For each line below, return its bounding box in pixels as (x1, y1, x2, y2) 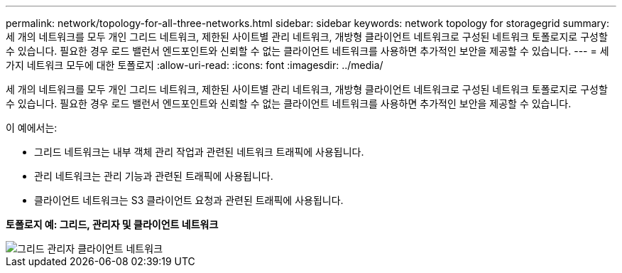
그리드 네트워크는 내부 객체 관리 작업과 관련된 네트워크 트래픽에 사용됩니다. (34, 146, 364, 158)
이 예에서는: (6, 122, 58, 134)
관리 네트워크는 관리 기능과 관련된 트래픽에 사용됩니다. (34, 170, 273, 182)
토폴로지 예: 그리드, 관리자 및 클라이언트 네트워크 (6, 218, 219, 230)
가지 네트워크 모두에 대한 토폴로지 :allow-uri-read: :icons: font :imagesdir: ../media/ (6, 59, 383, 71)
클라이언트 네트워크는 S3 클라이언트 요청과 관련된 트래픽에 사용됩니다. (34, 194, 344, 206)
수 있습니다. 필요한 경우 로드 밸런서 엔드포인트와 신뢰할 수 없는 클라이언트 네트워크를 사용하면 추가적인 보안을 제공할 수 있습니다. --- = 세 (6, 45, 609, 57)
